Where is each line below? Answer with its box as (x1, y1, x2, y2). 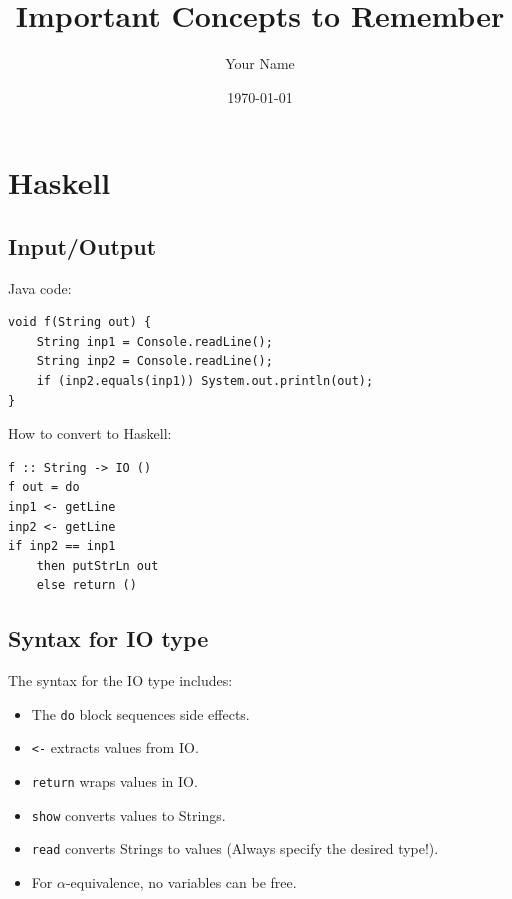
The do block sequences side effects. (31, 703, 250, 724)
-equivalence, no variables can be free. (65, 872, 297, 893)
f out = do (8, 480, 80, 495)
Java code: (8, 277, 72, 298)
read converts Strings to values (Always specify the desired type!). (31, 838, 439, 859)
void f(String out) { (8, 315, 152, 330)
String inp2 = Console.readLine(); (36, 354, 273, 369)
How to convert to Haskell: (8, 423, 172, 444)
